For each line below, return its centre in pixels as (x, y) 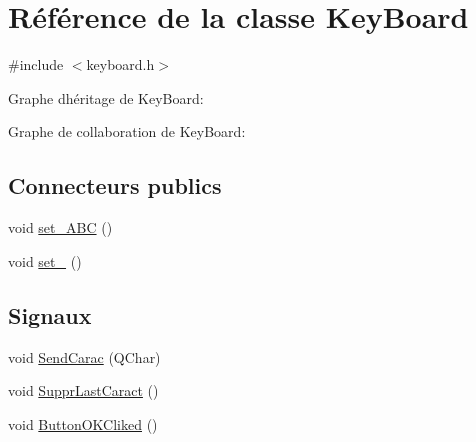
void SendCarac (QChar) (84, 356)
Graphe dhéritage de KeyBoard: (106, 97)
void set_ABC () (60, 227)
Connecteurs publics (115, 185)
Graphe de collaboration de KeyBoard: (127, 131)
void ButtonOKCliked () (83, 423)
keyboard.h (120, 64)
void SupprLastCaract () (83, 390)
